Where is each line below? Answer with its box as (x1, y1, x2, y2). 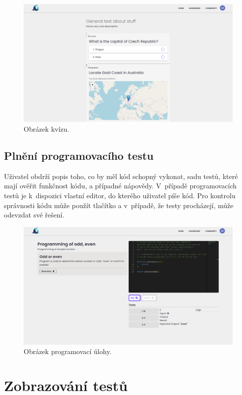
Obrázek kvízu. (24, 123, 69, 134)
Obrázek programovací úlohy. (24, 346, 112, 357)
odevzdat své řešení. (4, 210, 65, 220)
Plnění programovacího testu (4, 147, 154, 163)
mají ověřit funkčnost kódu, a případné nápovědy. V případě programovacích (4, 180, 237, 191)
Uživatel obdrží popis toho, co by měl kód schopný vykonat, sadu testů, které (4, 171, 238, 181)
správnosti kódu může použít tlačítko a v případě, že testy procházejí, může (4, 200, 234, 210)
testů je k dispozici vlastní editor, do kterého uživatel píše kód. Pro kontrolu (4, 190, 236, 200)
